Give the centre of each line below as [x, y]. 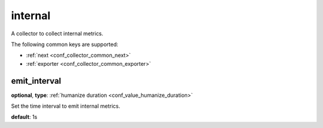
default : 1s [24, 117]
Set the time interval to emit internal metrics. [66, 106]
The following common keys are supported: [65, 44]
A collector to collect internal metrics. [57, 33]
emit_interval [36, 81]
